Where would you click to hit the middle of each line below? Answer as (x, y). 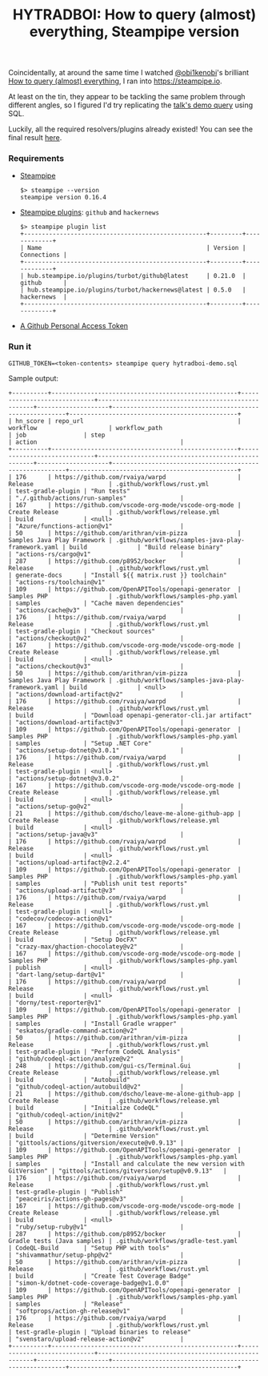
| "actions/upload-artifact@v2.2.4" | (96, 863)
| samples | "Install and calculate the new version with (127, 1164)
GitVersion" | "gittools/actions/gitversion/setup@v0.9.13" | (118, 1171)
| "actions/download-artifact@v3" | (96, 722)
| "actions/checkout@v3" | (96, 666)
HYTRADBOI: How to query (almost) (134, 15)
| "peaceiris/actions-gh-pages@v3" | (96, 1199)
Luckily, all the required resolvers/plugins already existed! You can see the (131, 129)
